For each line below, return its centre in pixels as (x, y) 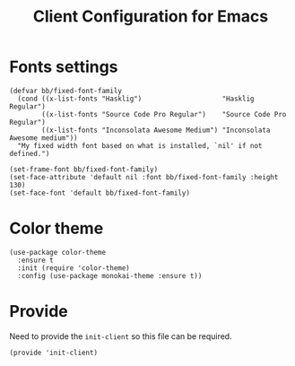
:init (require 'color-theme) (74, 268)
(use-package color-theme (57, 252)
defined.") (30, 153)
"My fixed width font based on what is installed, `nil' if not (140, 145)
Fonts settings (64, 67)
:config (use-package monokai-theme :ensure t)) (110, 275)
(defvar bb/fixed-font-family (66, 91)
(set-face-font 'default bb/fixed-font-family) (100, 193)
